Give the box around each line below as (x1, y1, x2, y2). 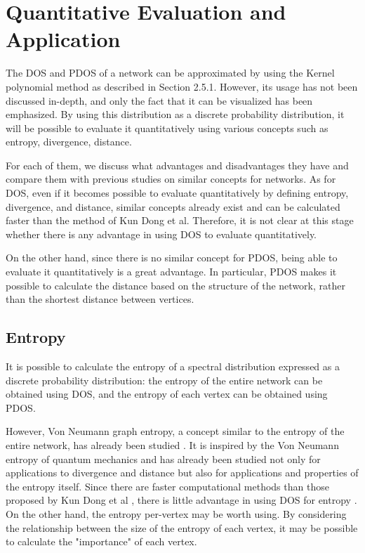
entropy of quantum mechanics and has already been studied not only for (6, 451, 321, 466)
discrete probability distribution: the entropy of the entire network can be (6, 372, 323, 387)
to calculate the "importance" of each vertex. (6, 534, 197, 549)
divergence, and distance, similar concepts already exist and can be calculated (6, 199, 340, 214)
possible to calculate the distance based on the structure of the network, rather (6, 278, 345, 292)
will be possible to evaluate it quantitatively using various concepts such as (6, 120, 328, 135)
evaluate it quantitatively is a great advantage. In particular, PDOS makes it (6, 264, 337, 279)
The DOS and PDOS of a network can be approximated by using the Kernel (6, 65, 335, 80)
